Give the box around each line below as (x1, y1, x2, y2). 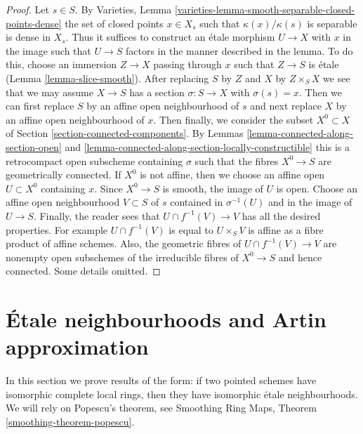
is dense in (6, 29, 51, 44)
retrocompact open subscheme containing (6, 153, 183, 168)
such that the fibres (194, 153, 279, 168)
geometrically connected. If (6, 167, 121, 182)
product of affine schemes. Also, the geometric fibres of (6, 236, 242, 251)
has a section (129, 84, 185, 99)
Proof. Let (6, 2, 49, 16)
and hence (278, 249, 322, 264)
